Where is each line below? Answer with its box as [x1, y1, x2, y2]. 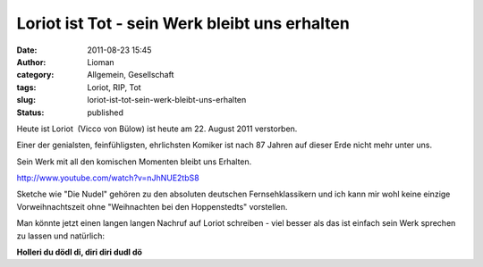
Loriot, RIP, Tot [87, 81, 142, 93]
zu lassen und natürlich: [16, 230, 105, 241]
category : [16, 70, 55, 80]
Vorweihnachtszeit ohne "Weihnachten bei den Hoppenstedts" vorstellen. [16, 201, 288, 212]
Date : [16, 45, 38, 55]
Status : [16, 107, 45, 118]
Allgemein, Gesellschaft [87, 70, 174, 80]
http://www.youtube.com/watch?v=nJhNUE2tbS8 [16, 172, 200, 183]
